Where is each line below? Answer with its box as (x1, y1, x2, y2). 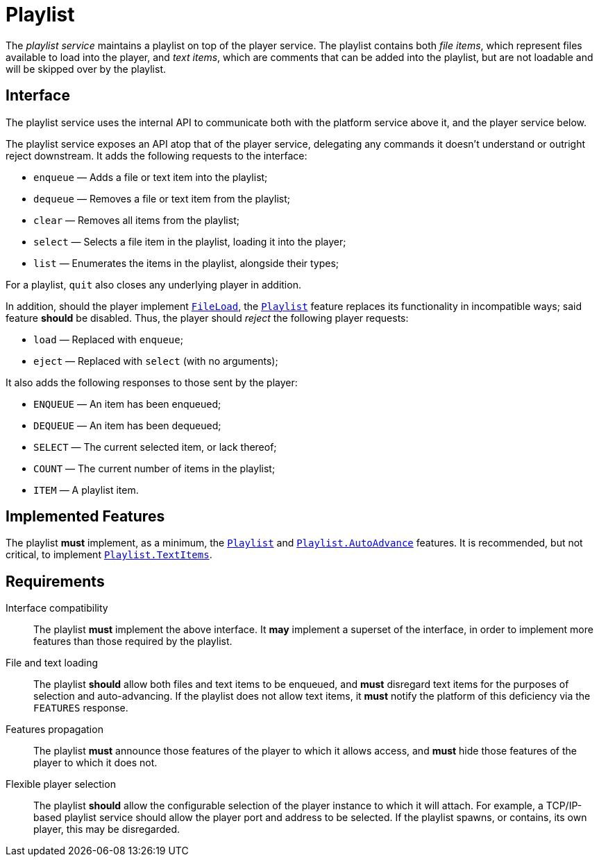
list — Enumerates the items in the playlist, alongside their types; (33, 257, 339, 269)
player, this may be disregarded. (33, 823, 180, 836)
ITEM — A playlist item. (33, 483, 139, 496)
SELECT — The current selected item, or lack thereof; (33, 440, 277, 453)
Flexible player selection (6, 778, 116, 791)
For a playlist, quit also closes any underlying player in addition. (6, 278, 301, 291)
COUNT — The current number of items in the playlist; (33, 462, 276, 474)
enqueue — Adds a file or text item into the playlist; (33, 171, 268, 183)
